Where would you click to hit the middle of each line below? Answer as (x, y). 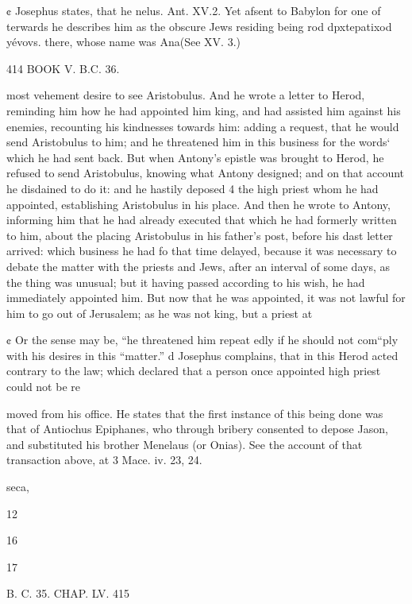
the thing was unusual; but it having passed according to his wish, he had (186, 282)
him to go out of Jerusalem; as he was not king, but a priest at (160, 313)
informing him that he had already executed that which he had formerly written (202, 220)
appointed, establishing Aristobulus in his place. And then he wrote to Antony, (198, 204)
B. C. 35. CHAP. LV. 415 (68, 593)
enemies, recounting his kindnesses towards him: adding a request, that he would (203, 126)
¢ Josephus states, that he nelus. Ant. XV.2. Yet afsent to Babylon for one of (194, 10)
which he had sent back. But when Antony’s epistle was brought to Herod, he (195, 157)
